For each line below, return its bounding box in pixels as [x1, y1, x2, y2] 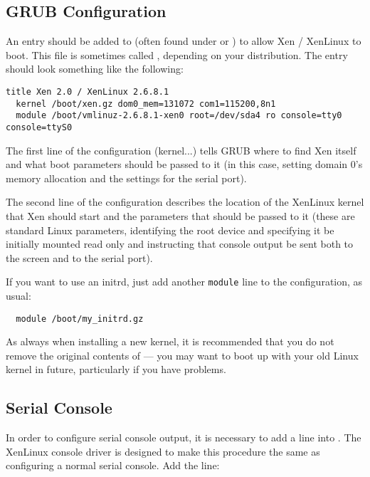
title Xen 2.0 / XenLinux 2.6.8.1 [6, 86, 169, 97]
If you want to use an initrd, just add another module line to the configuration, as [6, 274, 363, 289]
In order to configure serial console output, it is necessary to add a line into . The [6, 430, 361, 445]
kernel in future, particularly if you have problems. [6, 362, 226, 377]
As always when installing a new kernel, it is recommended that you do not [6, 334, 334, 349]
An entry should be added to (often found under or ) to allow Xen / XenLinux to [6, 33, 361, 48]
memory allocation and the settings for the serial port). [6, 170, 247, 185]
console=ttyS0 [6, 122, 73, 132]
